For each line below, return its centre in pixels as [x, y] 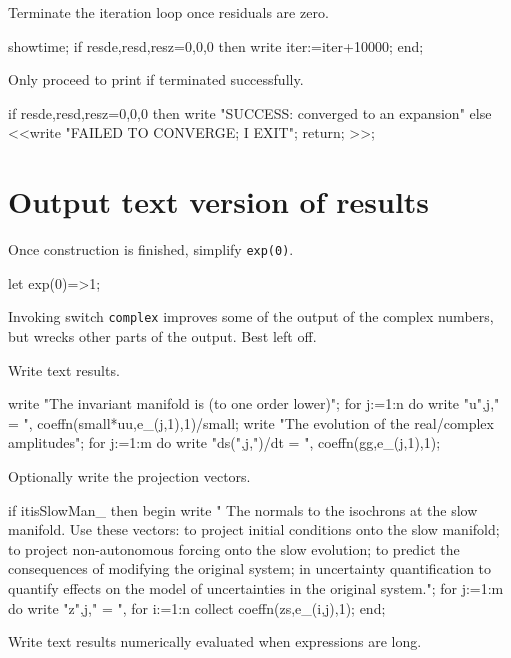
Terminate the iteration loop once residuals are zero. [168, 12]
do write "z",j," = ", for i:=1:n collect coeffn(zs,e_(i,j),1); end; [197, 607]
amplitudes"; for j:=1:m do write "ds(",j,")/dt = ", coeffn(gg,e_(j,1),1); [224, 442]
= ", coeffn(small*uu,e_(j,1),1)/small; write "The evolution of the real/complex [251, 422]
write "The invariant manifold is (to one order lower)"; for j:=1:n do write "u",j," [254, 403]
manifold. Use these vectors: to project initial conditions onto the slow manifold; [254, 529]
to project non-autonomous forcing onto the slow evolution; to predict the [234, 548]
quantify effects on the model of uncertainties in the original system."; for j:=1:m [256, 587]
